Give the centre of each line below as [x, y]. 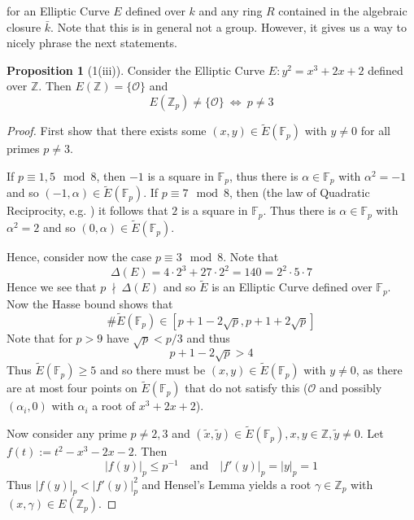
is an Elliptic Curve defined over [292, 287]
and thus [208, 337]
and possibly [351, 388]
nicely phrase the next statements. [92, 43]
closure [24, 26]
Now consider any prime [67, 433]
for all [375, 131]
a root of [114, 406]
